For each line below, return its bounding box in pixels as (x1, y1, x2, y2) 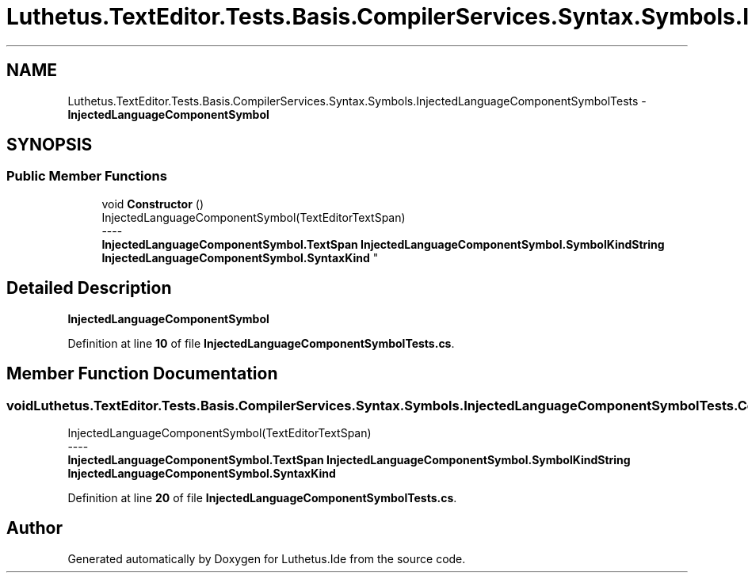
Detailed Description (6, 278, 172, 299)
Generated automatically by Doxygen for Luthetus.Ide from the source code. (67, 551, 466, 566)
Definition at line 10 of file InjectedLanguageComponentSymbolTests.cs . (67, 336, 455, 350)
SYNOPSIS (6, 135, 93, 155)
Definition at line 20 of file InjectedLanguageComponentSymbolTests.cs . (67, 490, 457, 505)
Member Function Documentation (6, 364, 278, 384)
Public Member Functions (6, 168, 167, 185)
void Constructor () (101, 196, 204, 211)
